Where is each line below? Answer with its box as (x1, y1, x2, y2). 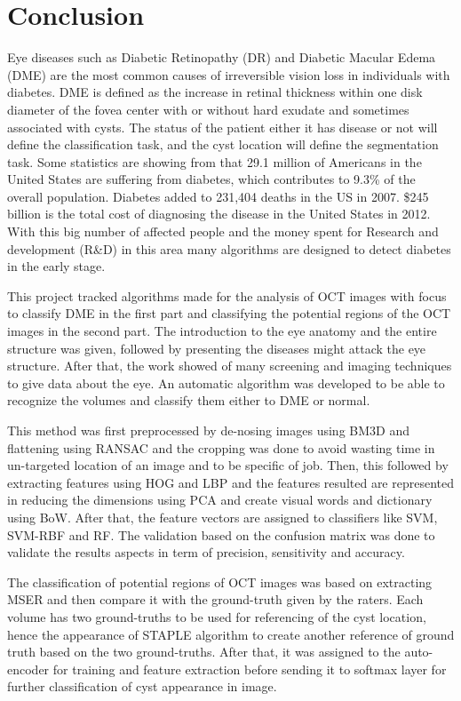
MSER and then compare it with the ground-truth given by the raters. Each (7, 590, 424, 609)
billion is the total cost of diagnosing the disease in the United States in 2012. (7, 204, 431, 223)
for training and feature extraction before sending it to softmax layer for (52, 659, 447, 678)
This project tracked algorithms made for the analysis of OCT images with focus (7, 286, 447, 305)
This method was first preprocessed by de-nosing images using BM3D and (7, 421, 409, 439)
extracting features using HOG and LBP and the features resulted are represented (7, 473, 455, 491)
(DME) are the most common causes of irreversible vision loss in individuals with (7, 65, 450, 84)
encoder (7, 659, 50, 678)
